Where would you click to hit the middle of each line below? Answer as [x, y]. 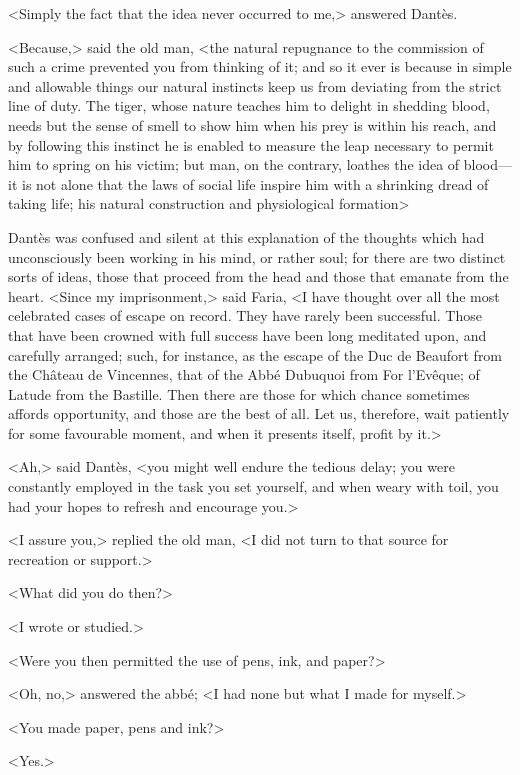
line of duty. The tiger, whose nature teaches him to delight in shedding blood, [249, 105]
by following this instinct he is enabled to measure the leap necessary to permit [251, 144]
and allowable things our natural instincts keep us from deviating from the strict [255, 85]
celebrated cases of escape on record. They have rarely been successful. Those [245, 315]
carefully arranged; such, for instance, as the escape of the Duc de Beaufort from [255, 354]
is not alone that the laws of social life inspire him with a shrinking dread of [255, 183]
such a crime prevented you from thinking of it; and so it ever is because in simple [260, 66]
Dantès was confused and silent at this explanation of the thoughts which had [246, 236]
